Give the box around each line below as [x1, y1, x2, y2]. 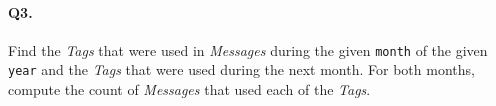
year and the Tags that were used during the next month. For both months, [8, 59, 475, 80]
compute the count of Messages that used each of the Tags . [8, 79, 371, 100]
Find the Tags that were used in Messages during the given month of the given [8, 39, 488, 60]
